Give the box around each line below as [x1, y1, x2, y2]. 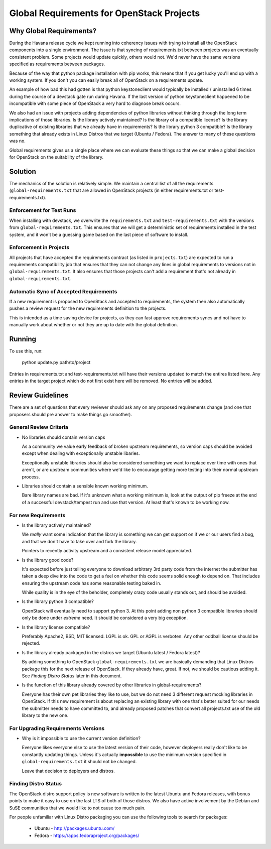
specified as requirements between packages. [9, 61, 105, 67]
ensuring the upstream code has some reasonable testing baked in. [22, 580, 162, 586]
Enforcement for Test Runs [9, 207, 76, 214]
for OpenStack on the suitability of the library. [9, 154, 104, 160]
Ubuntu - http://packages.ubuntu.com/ [34, 825, 115, 831]
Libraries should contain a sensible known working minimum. [22, 483, 148, 489]
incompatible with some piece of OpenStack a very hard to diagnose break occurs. [9, 100, 181, 106]
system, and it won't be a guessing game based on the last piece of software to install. [9, 231, 188, 237]
